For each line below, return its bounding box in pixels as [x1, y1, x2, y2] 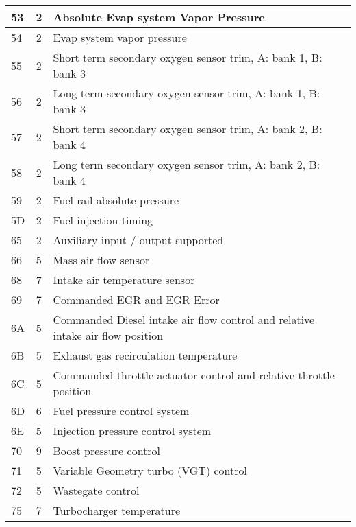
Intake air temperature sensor [53, 272, 195, 288]
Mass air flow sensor [53, 252, 150, 268]
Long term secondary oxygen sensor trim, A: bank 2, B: [53, 156, 320, 172]
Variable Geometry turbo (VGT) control [53, 462, 247, 478]
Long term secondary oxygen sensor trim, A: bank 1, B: [53, 85, 320, 101]
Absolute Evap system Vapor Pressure [53, 9, 265, 25]
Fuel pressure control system [53, 403, 190, 419]
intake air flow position [53, 327, 164, 343]
